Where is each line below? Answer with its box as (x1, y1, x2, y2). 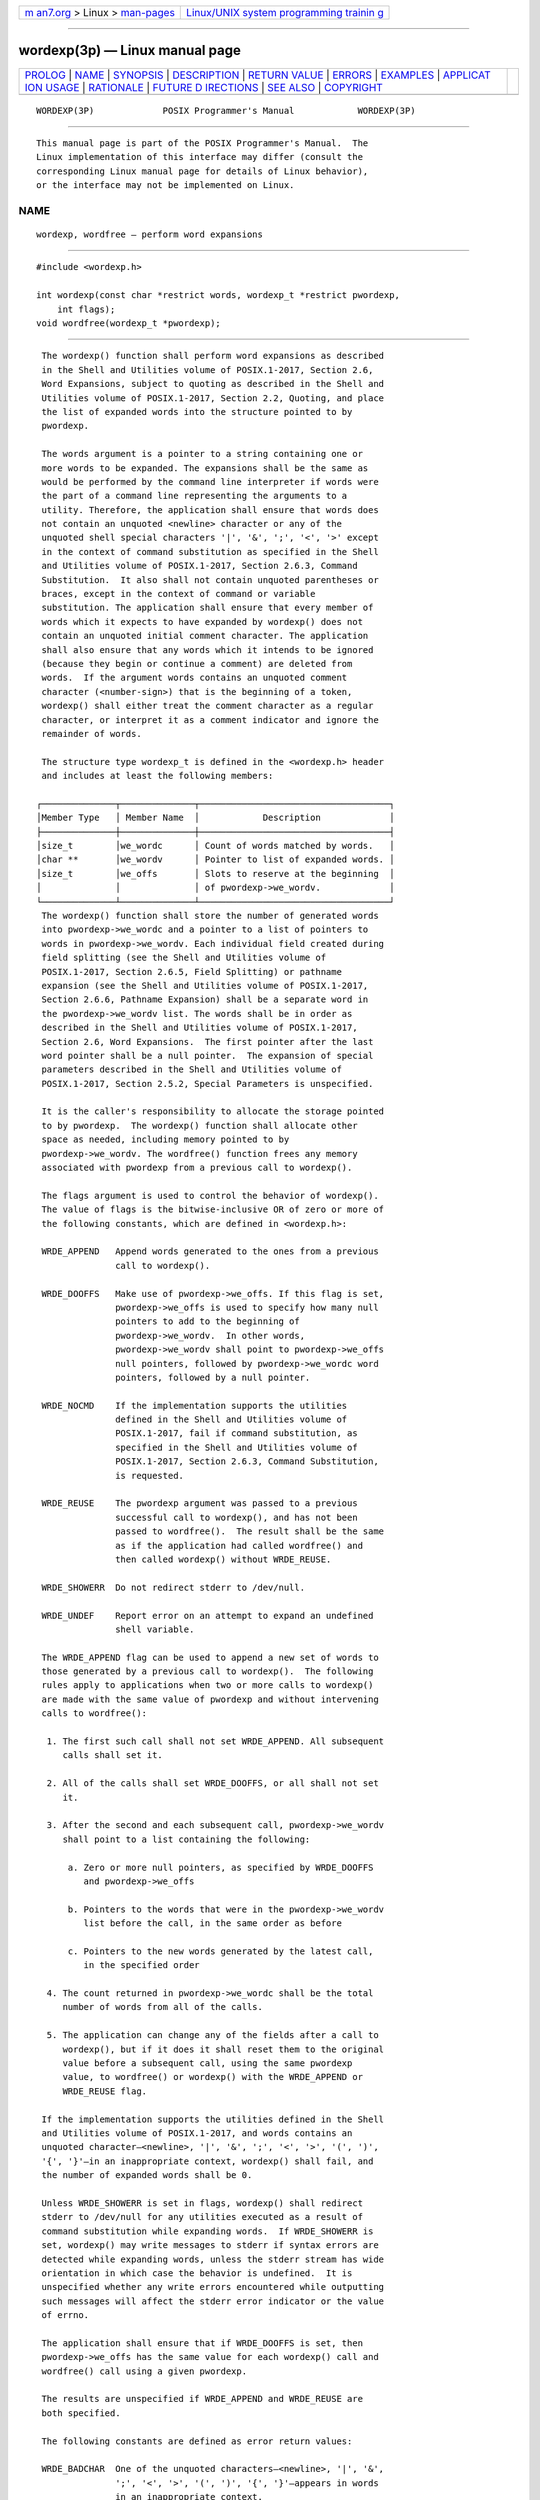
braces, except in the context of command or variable (41, 588, 316, 600)
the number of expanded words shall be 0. (41, 2170, 253, 2181)
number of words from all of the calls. (62, 2001, 264, 2013)
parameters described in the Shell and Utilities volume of (41, 1064, 342, 1075)
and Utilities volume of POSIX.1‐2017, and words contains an (41, 2127, 353, 2139)
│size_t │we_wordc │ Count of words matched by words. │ (36, 840, 395, 852)
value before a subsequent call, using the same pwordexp (62, 2058, 353, 2069)
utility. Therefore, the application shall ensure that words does (41, 504, 379, 515)
